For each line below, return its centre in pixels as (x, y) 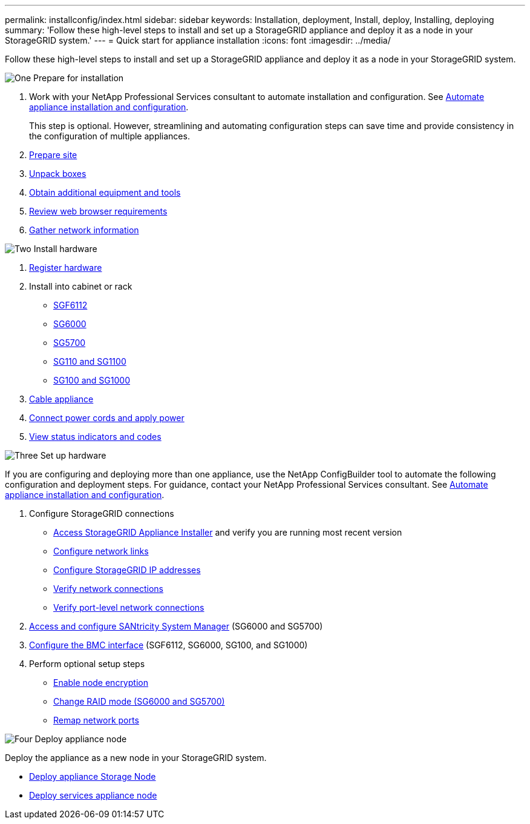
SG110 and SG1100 (90, 361)
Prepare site (53, 155)
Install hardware (65, 249)
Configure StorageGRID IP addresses (127, 570)
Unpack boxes (58, 174)
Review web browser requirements (98, 211)
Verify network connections (108, 589)
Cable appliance (61, 399)
